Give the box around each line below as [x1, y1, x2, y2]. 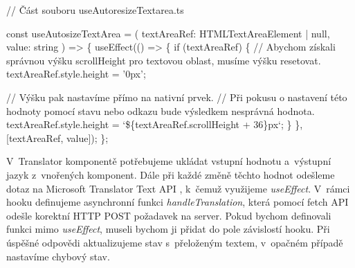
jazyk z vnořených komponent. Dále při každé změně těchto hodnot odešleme [6, 167, 335, 181]
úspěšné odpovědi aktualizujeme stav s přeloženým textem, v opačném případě [6, 235, 343, 249]
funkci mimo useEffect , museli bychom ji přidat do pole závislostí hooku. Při [6, 222, 330, 236]
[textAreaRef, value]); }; [6, 130, 109, 145]
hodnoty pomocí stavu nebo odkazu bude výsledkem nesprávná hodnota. [6, 103, 315, 118]
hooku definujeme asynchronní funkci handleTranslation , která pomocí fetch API [6, 195, 349, 209]
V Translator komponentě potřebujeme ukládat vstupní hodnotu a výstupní [6, 154, 331, 168]
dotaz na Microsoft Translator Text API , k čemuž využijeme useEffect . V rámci [6, 181, 350, 195]
